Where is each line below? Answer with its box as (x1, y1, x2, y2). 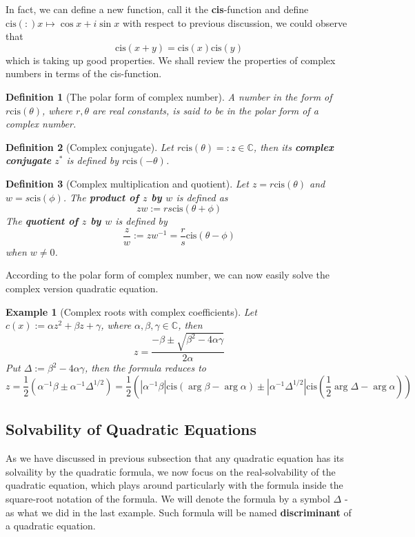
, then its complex (253, 139, 334, 154)
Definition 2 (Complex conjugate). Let (6, 139, 174, 154)
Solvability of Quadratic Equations (6, 418, 257, 440)
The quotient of (6, 214, 79, 228)
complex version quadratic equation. (6, 281, 159, 295)
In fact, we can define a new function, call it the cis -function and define (6, 2, 309, 16)
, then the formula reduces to (84, 361, 206, 375)
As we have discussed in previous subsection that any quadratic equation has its (6, 451, 344, 465)
